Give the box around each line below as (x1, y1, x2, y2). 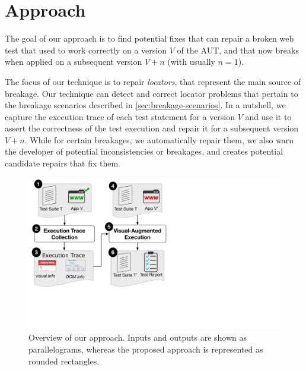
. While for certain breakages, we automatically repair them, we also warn (24, 133, 294, 146)
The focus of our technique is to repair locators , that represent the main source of (5, 75, 301, 87)
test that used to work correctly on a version (5, 43, 167, 56)
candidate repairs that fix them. (5, 157, 121, 169)
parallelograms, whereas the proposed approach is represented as (28, 342, 263, 355)
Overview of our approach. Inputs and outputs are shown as (28, 331, 247, 344)
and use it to (245, 110, 292, 122)
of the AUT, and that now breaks (177, 43, 299, 56)
